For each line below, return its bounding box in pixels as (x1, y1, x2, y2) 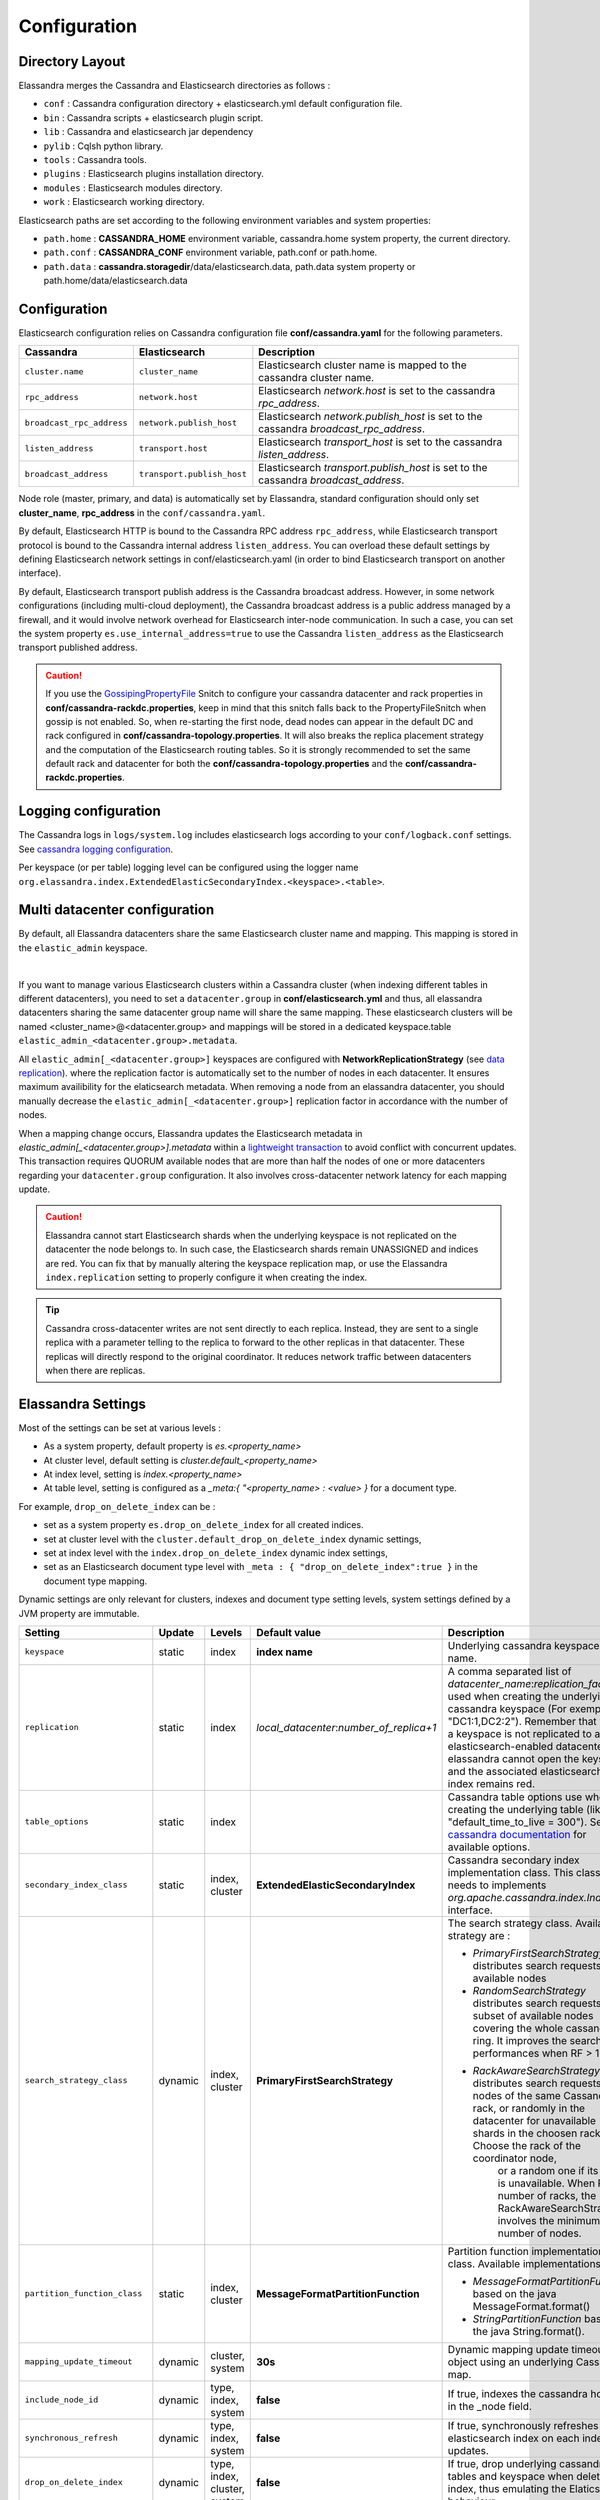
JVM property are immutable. (18, 1607, 140, 1619)
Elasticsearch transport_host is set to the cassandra (258, 435, 503, 449)
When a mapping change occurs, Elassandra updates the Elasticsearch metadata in (18, 1127, 363, 1139)
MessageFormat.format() (472, 2299, 591, 2313)
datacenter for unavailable (472, 2113, 597, 2127)
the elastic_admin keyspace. (18, 941, 148, 954)
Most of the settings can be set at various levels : (18, 1421, 222, 1434)
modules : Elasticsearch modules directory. (43, 181, 223, 194)
